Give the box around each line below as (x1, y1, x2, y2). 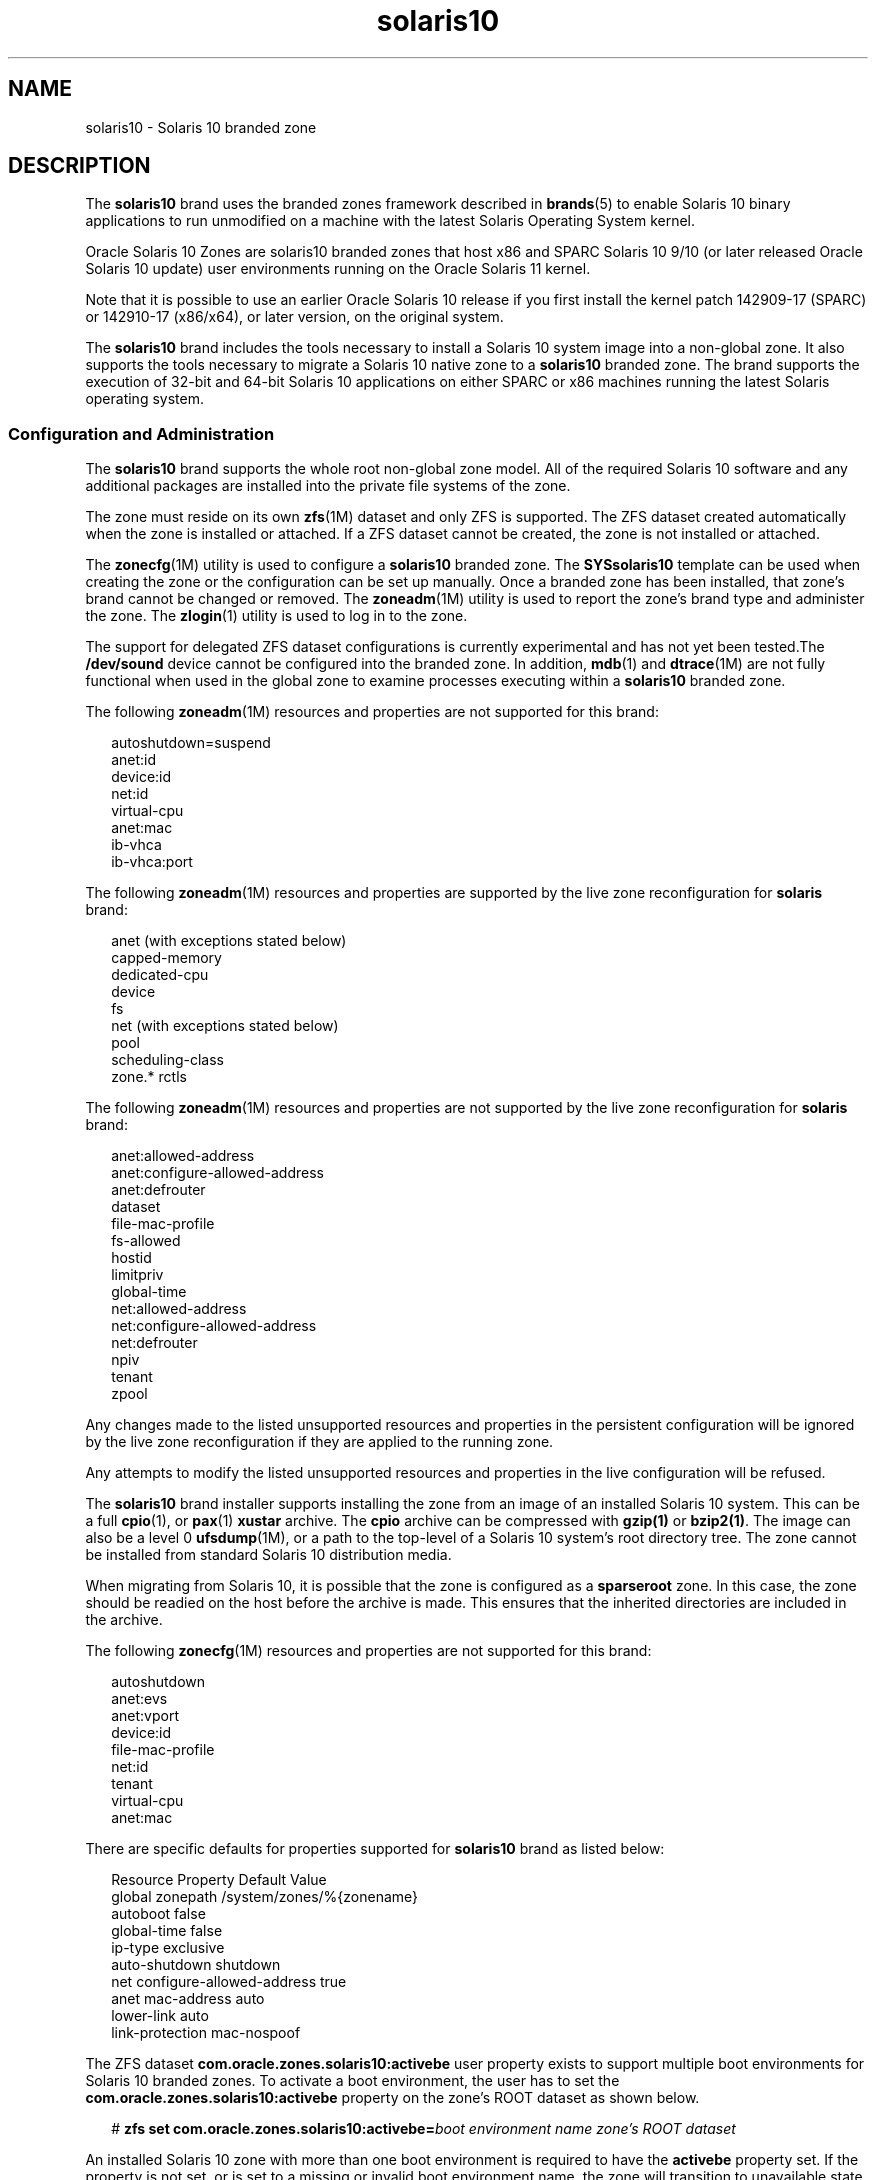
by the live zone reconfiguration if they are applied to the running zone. (85, 1433, 554, 1451)
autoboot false (111, 1905, 206, 1923)
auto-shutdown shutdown (111, 1956, 281, 1974)
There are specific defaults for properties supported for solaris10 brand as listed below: (85, 1840, 665, 1858)
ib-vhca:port (111, 853, 193, 871)
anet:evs (111, 1690, 168, 1708)
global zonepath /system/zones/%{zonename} (111, 1888, 419, 1906)
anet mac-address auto (111, 1990, 265, 2008)
